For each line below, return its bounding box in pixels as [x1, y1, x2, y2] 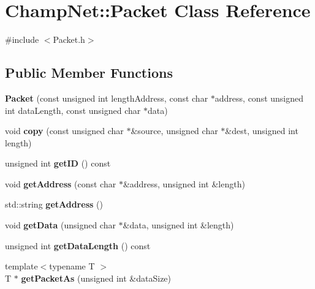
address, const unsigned [214, 91, 304, 104]
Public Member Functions [5, 63, 173, 82]
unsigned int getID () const [5, 157, 111, 170]
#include [5, 33, 39, 46]
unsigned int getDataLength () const [5, 239, 151, 252]
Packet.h [53, 33, 85, 46]
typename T [49, 260, 95, 272]
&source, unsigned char [131, 124, 218, 137]
